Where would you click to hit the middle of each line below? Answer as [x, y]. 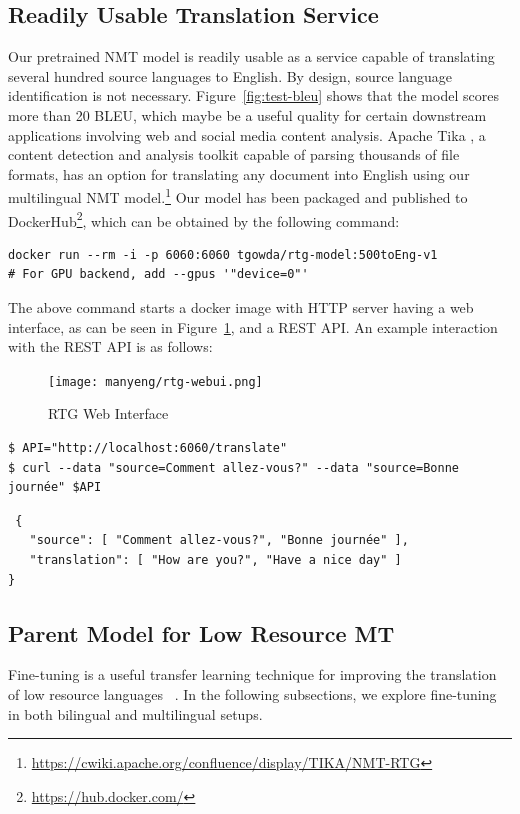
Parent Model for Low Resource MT [201, 632]
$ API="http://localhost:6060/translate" [148, 448]
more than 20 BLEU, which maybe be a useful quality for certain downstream [247, 114]
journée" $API [55, 487]
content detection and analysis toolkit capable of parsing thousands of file [234, 154]
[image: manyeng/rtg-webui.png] [155, 381]
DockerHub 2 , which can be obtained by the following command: [204, 219]
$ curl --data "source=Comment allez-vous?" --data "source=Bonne [234, 467]
